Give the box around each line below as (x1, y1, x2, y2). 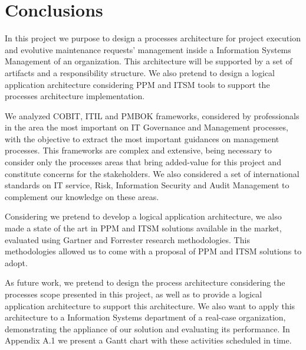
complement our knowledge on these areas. (5, 190, 159, 202)
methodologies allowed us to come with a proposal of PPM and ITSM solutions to (5, 245, 302, 257)
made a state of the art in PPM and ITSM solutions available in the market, (5, 222, 282, 234)
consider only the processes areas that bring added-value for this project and (5, 156, 281, 168)
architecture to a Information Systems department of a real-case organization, (5, 311, 286, 323)
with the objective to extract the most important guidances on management (5, 132, 279, 145)
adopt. (5, 256, 28, 269)
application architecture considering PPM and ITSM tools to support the (5, 78, 270, 90)
